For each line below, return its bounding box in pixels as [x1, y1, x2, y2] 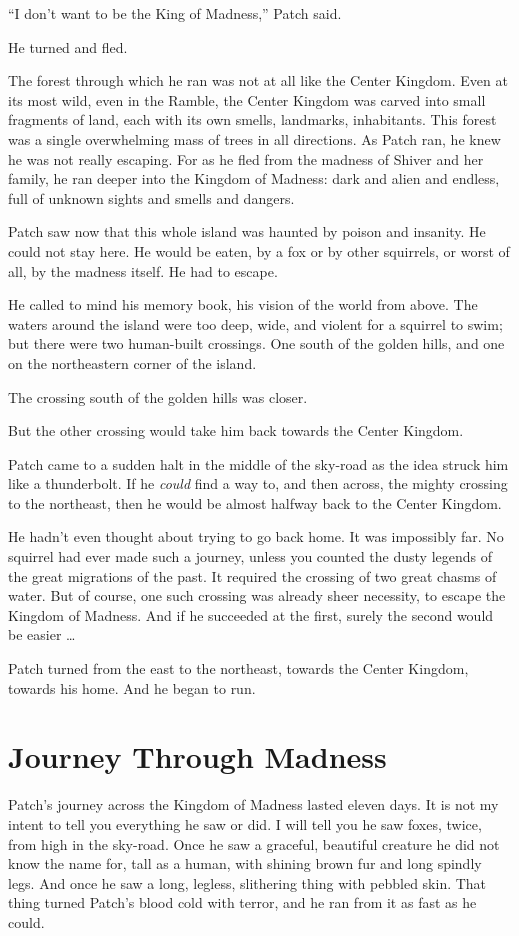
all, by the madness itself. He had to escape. [8, 260, 278, 281]
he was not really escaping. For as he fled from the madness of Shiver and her [8, 148, 484, 169]
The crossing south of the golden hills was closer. [8, 386, 308, 407]
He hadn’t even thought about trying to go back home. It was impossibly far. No [8, 526, 504, 547]
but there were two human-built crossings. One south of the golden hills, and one [8, 333, 505, 354]
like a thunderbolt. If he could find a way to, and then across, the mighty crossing [8, 473, 508, 494]
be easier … [8, 624, 76, 645]
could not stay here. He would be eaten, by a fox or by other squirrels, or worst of [8, 240, 510, 261]
